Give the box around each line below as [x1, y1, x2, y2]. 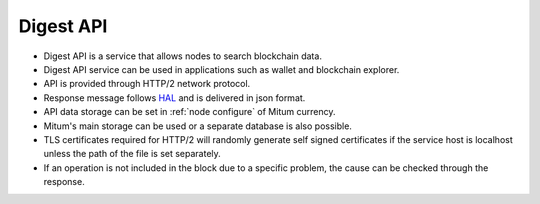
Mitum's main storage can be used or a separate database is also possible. [43, 120, 352, 132]
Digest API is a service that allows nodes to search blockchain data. [43, 50, 322, 62]
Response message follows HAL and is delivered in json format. [43, 91, 306, 104]
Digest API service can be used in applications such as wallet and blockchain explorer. [43, 63, 400, 75]
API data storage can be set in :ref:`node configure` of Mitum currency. [43, 106, 336, 118]
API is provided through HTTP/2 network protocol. [43, 78, 251, 90]
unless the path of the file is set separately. [43, 148, 222, 160]
